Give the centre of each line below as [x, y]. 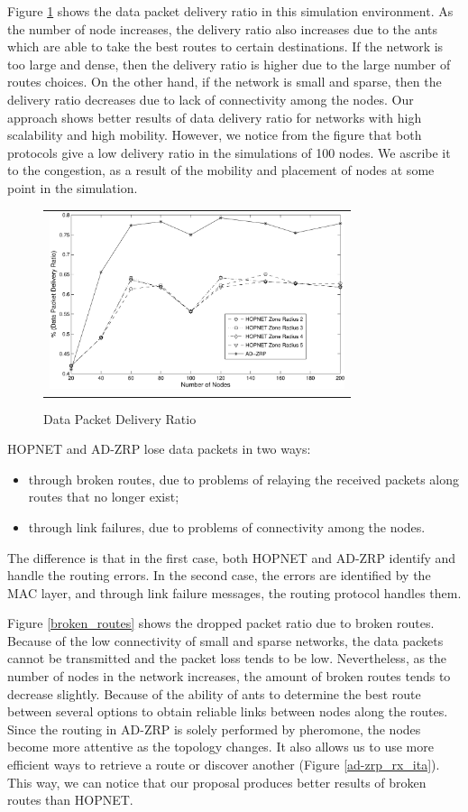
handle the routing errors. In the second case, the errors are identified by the [219, 575]
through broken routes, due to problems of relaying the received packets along [244, 479]
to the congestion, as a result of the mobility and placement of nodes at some [221, 170]
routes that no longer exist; [104, 497]
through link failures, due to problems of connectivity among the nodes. [227, 526]
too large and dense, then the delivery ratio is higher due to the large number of [229, 64]
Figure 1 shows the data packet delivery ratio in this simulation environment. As [230, 11]
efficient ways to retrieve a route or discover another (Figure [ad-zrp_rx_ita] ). [224, 765]
